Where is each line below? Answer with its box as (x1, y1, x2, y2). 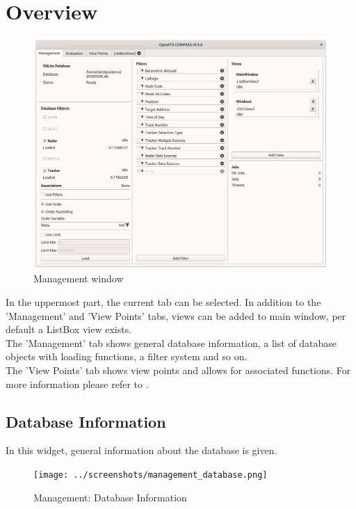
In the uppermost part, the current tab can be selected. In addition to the (6, 294, 321, 309)
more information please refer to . (6, 376, 149, 391)
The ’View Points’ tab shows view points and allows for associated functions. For (6, 362, 351, 377)
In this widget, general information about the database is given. (6, 443, 277, 458)
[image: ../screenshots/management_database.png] (33, 469, 268, 480)
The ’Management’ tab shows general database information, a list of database (6, 335, 337, 350)
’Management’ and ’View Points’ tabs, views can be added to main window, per (6, 308, 346, 323)
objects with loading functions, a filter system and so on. (6, 349, 248, 364)
